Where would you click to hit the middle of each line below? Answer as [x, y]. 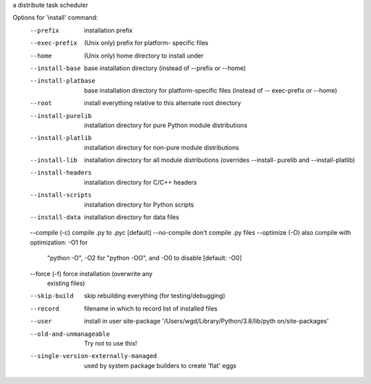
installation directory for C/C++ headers [140, 182]
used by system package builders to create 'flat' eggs [160, 365]
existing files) [66, 283]
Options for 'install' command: [55, 18]
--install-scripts [61, 195]
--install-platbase [63, 81]
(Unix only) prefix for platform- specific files [146, 43]
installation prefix [109, 30]
